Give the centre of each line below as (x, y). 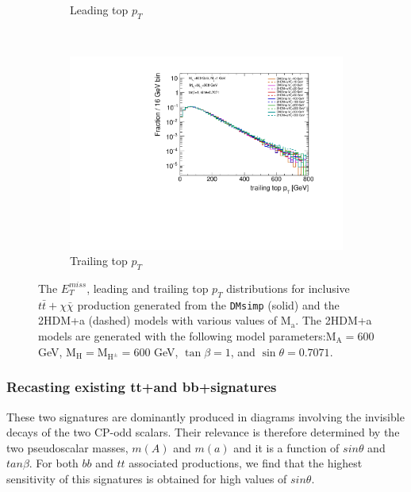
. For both (54, 463)
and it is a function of (286, 447)
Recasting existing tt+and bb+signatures (142, 387)
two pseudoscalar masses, (67, 447)
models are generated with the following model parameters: (182, 335)
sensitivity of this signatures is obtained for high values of (147, 478)
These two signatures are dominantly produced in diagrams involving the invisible (205, 416)
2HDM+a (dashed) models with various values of (158, 320)
